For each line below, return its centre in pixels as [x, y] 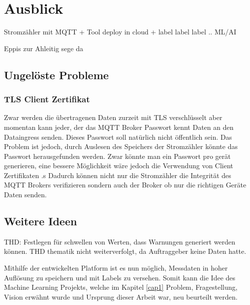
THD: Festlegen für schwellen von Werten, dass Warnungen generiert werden [120, 241]
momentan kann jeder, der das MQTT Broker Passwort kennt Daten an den [119, 127]
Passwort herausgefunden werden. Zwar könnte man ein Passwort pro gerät [117, 156]
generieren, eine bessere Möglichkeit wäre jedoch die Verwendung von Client [119, 166]
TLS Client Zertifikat [47, 99]
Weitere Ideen [41, 221]
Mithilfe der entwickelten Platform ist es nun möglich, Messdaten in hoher [116, 268]
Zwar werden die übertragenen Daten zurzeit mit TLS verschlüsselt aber [113, 117]
